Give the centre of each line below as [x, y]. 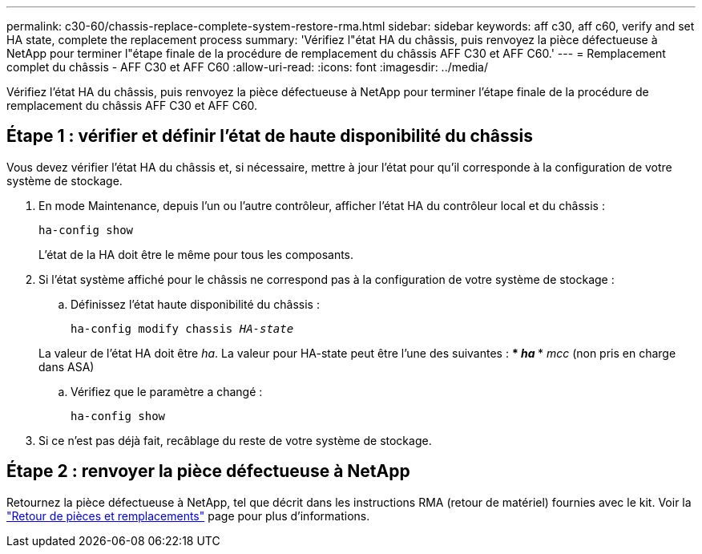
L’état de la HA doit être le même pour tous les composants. [196, 254]
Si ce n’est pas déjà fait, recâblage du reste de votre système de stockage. [235, 440]
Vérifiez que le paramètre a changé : [167, 391]
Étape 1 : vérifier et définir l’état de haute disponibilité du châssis [270, 136]
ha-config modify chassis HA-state [182, 328]
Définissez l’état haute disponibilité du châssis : [195, 304]
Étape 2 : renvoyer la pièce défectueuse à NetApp [208, 471]
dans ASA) [67, 366]
